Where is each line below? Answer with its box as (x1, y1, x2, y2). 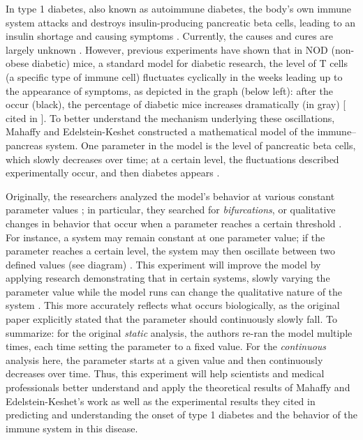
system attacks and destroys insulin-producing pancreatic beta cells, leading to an (6, 15, 356, 29)
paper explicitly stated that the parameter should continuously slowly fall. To (6, 312, 337, 326)
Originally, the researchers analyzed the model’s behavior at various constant (6, 188, 335, 203)
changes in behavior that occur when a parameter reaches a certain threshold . (6, 215, 342, 230)
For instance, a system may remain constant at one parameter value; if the (6, 229, 325, 244)
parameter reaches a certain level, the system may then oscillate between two (6, 243, 336, 258)
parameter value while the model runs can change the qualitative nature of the (6, 284, 343, 298)
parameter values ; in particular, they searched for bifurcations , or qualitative (6, 202, 336, 217)
